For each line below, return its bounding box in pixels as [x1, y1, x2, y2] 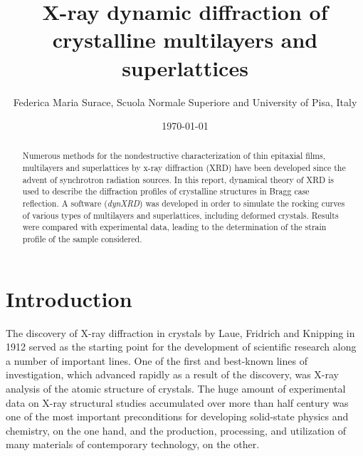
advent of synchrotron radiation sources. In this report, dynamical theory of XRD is [22, 173, 335, 185]
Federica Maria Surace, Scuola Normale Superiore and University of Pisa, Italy [13, 94, 357, 109]
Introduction [6, 284, 132, 313]
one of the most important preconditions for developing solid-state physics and [6, 409, 349, 424]
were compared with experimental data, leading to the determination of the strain [22, 221, 327, 233]
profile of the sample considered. [22, 233, 142, 245]
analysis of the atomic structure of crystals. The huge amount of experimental [6, 381, 346, 396]
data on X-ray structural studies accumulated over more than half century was [6, 395, 349, 410]
